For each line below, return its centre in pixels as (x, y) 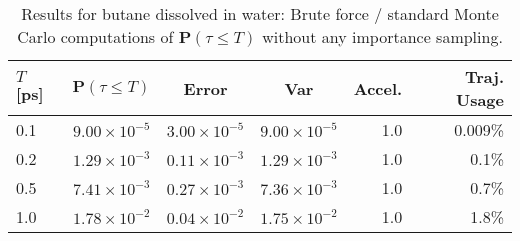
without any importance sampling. (382, 36)
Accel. (378, 88)
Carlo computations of (95, 36)
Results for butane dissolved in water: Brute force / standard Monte (260, 13)
